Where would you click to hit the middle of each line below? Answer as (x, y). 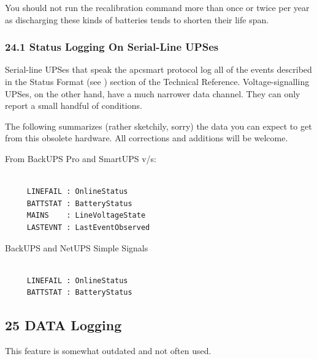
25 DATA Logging (63, 325)
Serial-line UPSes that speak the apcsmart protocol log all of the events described (158, 69)
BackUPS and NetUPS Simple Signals (77, 247)
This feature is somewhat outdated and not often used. (108, 351)
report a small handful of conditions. (74, 105)
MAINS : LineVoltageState (86, 216)
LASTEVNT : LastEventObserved (88, 227)
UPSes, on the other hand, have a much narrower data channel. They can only (153, 93)
